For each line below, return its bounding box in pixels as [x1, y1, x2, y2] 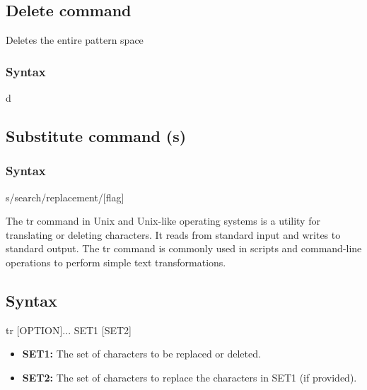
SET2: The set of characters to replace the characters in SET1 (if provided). [22, 370, 357, 384]
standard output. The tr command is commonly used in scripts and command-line [6, 241, 362, 256]
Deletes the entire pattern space [6, 32, 144, 47]
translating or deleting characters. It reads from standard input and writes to [6, 227, 341, 242]
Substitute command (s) [6, 125, 187, 146]
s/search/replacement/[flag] [6, 189, 124, 204]
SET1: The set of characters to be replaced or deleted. [22, 346, 261, 361]
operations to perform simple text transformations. [6, 254, 226, 269]
